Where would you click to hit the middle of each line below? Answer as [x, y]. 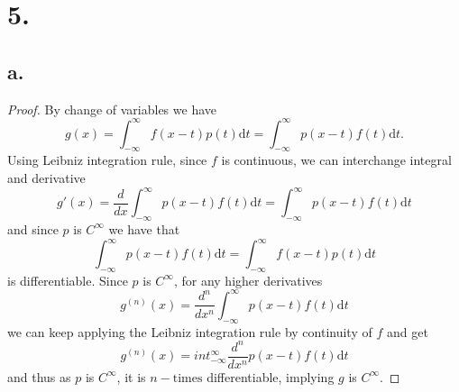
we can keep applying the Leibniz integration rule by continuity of [190, 331]
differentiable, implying [271, 376]
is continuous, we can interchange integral [336, 160]
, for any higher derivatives [248, 280]
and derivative [46, 178]
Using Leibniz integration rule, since [107, 160]
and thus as [39, 376]
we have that [144, 228]
